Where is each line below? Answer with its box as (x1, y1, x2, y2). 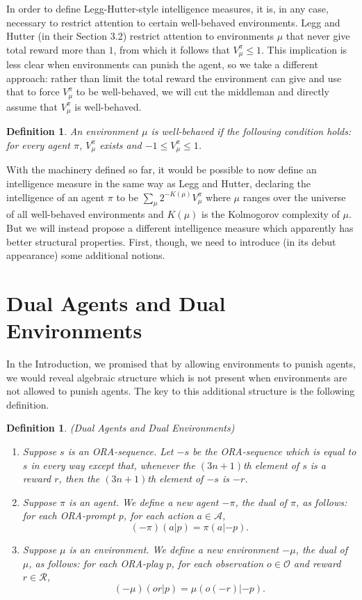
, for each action (123, 508, 194, 523)
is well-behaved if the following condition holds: (151, 124, 352, 139)
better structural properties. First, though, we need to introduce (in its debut (6, 234, 336, 248)
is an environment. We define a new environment (69, 542, 279, 556)
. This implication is (261, 42, 347, 56)
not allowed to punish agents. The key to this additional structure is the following (6, 384, 355, 398)
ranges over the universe (242, 189, 346, 204)
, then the (58, 471, 100, 486)
